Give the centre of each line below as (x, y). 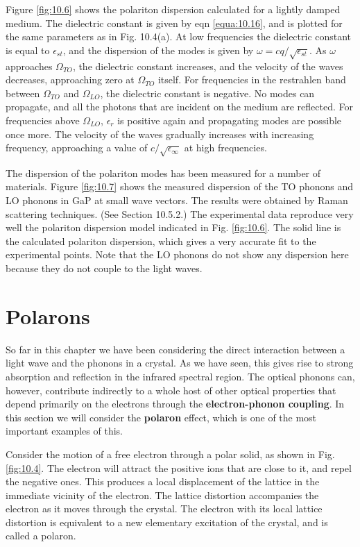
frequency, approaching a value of (77, 148)
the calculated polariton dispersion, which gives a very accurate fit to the (161, 241)
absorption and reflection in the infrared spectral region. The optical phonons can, (180, 376)
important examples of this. (64, 431)
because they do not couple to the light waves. (104, 268)
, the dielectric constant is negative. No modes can (207, 93)
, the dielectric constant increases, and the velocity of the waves (208, 66)
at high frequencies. (225, 148)
